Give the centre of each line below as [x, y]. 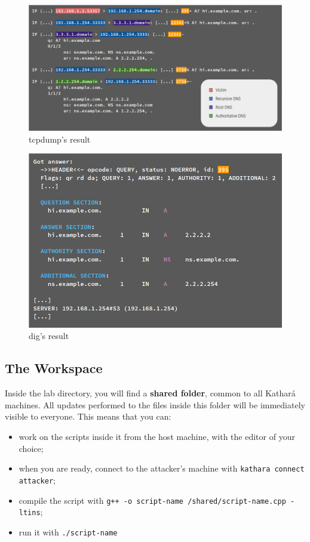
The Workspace [54, 368]
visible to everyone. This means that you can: [88, 416]
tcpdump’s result [60, 139]
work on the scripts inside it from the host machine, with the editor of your [157, 437]
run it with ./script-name [68, 532]
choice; [31, 448]
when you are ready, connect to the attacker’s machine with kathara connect [162, 468]
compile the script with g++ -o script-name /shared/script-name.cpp [152, 500]
